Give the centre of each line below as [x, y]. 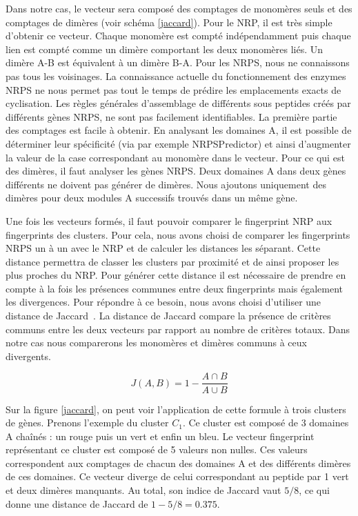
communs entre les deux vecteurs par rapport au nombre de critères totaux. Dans [178, 329]
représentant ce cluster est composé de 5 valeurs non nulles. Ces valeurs [157, 449]
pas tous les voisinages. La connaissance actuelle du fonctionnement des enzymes [176, 76]
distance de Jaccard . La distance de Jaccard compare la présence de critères [168, 316]
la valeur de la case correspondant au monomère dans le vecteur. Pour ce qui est [175, 157]
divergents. [28, 356]
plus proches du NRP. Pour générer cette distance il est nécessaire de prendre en [176, 275]
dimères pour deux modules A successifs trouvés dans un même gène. [152, 198]
